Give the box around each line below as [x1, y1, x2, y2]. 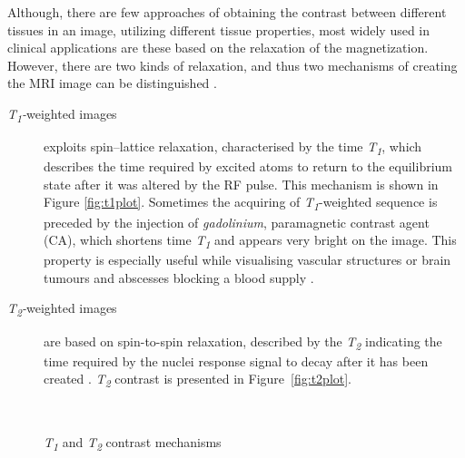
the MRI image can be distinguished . [7, 73, 217, 93]
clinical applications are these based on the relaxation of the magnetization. [7, 38, 429, 57]
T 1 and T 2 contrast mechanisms [44, 433, 222, 453]
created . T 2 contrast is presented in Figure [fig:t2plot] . [44, 369, 352, 391]
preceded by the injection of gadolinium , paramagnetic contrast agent [44, 212, 430, 231]
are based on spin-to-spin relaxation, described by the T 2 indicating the [44, 331, 442, 353]
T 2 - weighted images [7, 298, 117, 320]
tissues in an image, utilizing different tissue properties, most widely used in [7, 20, 430, 39]
